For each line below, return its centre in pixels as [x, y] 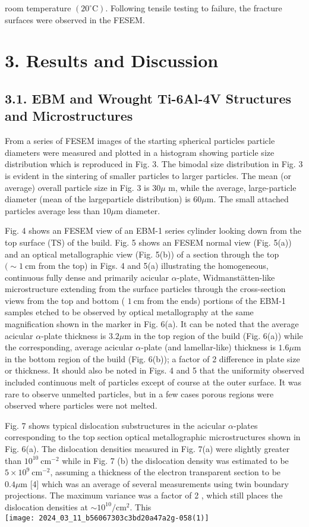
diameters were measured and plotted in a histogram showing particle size [140, 152]
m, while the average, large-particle [232, 187]
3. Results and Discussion [112, 60]
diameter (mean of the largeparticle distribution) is [98, 199]
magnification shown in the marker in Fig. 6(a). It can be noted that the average [152, 324]
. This [141, 506]
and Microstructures [69, 116]
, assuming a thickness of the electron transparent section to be [165, 472]
